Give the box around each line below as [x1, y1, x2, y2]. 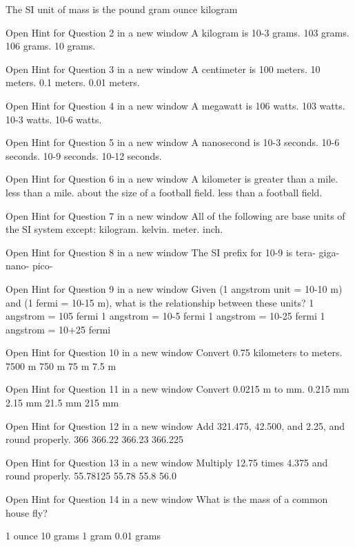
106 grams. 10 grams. [6, 39, 96, 53]
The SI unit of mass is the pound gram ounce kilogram [6, 2, 238, 16]
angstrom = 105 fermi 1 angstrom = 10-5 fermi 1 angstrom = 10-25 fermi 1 [6, 309, 325, 323]
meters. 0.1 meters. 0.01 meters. [6, 75, 140, 90]
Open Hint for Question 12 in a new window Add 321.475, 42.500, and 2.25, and [6, 418, 345, 433]
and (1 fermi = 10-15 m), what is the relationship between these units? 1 [6, 295, 314, 309]
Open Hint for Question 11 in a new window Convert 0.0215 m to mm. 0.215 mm [6, 382, 349, 396]
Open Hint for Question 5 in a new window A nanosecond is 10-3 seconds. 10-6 [6, 135, 340, 149]
